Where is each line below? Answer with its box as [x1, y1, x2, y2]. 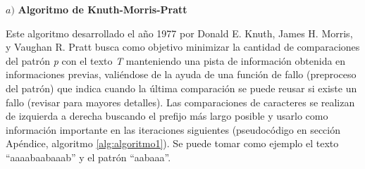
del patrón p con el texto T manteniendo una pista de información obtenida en [6, 53, 346, 68]
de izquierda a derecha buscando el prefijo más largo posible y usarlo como [6, 108, 328, 123]
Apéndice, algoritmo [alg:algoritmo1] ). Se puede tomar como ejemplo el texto [6, 136, 339, 151]
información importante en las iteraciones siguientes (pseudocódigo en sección [6, 122, 341, 137]
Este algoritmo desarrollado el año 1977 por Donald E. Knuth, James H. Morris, [6, 25, 353, 40]
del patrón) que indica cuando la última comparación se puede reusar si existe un [6, 80, 357, 95]
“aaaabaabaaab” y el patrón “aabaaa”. [6, 149, 171, 164]
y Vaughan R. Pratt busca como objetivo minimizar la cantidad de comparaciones [6, 39, 360, 54]
